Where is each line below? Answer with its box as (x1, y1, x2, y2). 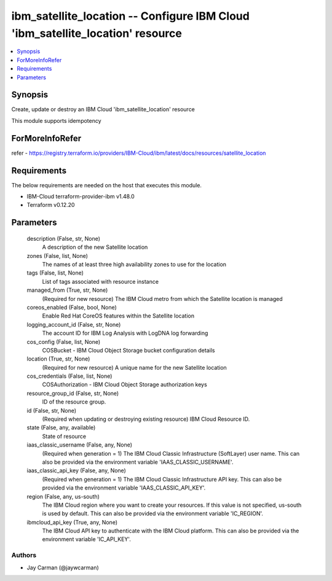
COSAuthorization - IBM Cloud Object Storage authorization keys (42, 381, 207, 388)
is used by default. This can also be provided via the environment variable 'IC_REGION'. (42, 510, 264, 517)
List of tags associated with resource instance (42, 278, 159, 285)
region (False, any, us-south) (26, 493, 100, 500)
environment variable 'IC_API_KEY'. (42, 536, 132, 543)
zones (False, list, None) (26, 252, 89, 259)
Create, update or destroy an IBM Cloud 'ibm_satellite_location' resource (11, 106, 195, 113)
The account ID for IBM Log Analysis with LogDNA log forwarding (42, 329, 208, 337)
